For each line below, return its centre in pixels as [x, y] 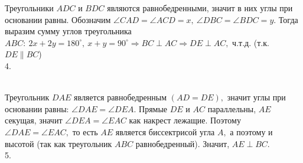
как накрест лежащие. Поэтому [185, 120]
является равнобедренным [120, 97]
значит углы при [256, 97]
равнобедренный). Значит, [183, 143]
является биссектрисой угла [165, 131]
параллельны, [232, 108]
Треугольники [29, 8]
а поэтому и [251, 131]
